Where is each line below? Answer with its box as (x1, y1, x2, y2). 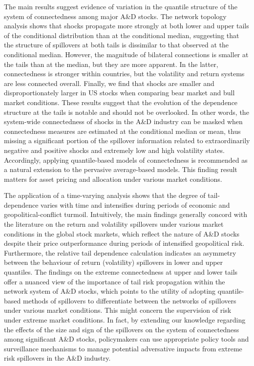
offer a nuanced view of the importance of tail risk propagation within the (4, 276, 225, 286)
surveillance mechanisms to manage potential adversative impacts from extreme (4, 343, 242, 353)
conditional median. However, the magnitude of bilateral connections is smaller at (4, 49, 249, 59)
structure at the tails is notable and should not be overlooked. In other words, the (4, 107, 249, 117)
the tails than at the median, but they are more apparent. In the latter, (4, 59, 218, 69)
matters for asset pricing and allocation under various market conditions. (4, 173, 222, 184)
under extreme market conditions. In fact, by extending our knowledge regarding (4, 315, 246, 324)
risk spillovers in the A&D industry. (4, 353, 111, 363)
